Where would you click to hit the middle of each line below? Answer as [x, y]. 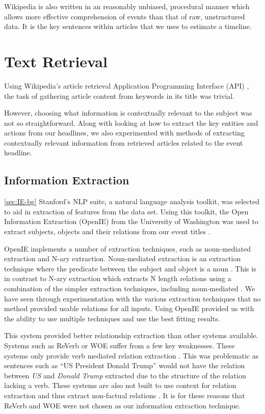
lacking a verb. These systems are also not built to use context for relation [120, 385]
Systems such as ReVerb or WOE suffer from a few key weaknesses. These [120, 345]
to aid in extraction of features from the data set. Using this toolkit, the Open [126, 211]
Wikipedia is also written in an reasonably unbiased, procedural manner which [127, 6]
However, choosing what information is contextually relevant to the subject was [128, 113]
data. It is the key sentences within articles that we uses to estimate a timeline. [128, 26]
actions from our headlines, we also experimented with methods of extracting [124, 133]
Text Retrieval [56, 61]
